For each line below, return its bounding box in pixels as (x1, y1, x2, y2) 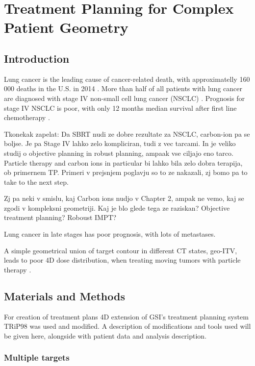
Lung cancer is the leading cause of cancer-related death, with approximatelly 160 (4, 73, 250, 84)
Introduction (4, 50, 70, 66)
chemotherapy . (4, 112, 50, 122)
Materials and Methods (4, 288, 125, 303)
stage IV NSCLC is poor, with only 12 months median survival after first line (4, 102, 237, 113)
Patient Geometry (4, 17, 128, 37)
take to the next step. (4, 176, 69, 187)
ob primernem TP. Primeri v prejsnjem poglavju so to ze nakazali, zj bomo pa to (4, 167, 248, 177)
